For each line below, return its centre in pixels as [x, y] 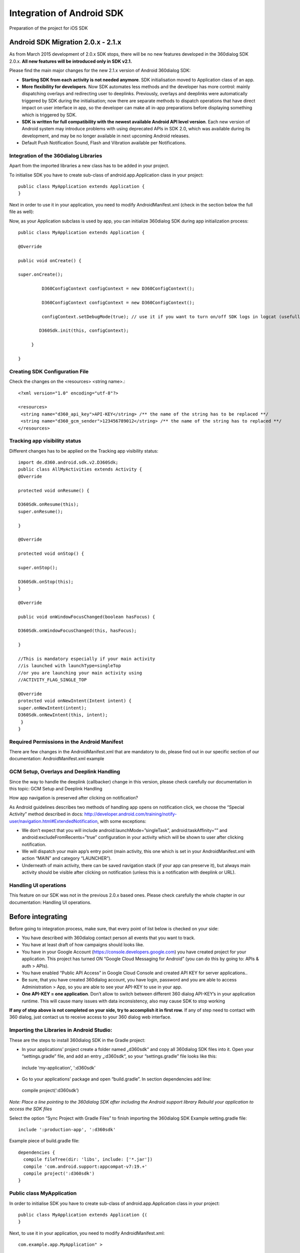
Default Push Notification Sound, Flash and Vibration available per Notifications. [104, 143]
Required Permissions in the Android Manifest [66, 742]
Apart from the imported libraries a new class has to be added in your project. [89, 166]
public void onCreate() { [50, 260]
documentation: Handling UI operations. [50, 902]
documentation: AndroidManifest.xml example [57, 759]
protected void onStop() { [51, 554]
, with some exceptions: [122, 821]
